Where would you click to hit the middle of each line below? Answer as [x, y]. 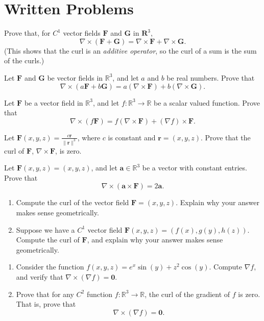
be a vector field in [54, 102]
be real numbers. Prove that [211, 77]
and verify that [40, 276]
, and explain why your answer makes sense [155, 240]
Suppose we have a [45, 229]
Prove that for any [45, 294]
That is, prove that [46, 304]
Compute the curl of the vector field [73, 202]
